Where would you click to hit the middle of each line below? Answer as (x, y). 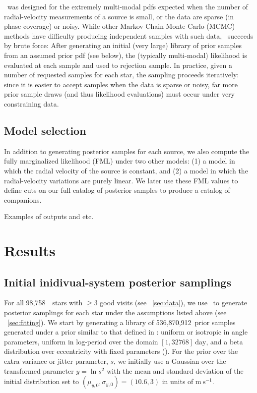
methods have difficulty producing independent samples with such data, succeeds (129, 35)
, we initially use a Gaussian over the (170, 361)
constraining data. (32, 103)
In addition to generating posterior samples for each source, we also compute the (127, 151)
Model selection (45, 130)
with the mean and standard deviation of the (175, 370)
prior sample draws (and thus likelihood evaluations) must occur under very (119, 94)
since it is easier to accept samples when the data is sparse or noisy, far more (121, 84)
